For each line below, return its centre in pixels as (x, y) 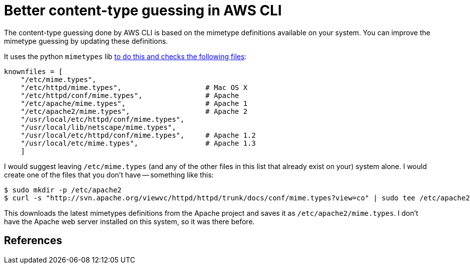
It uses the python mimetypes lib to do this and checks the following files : (125, 56)
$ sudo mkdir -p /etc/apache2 (63, 190)
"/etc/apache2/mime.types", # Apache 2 (134, 111)
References (33, 241)
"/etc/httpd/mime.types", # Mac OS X (134, 87)
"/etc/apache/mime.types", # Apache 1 (134, 103)
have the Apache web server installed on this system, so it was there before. (129, 221)
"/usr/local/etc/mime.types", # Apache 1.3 (138, 143)
